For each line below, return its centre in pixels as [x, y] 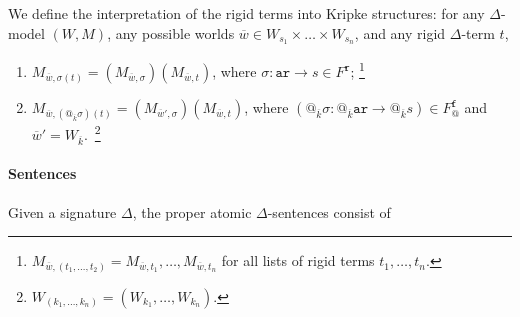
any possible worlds [175, 32]
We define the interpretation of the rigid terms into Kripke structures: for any [246, 13]
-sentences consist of [329, 211]
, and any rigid [400, 32]
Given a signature [62, 211]
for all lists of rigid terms [298, 260]
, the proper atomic [192, 211]
